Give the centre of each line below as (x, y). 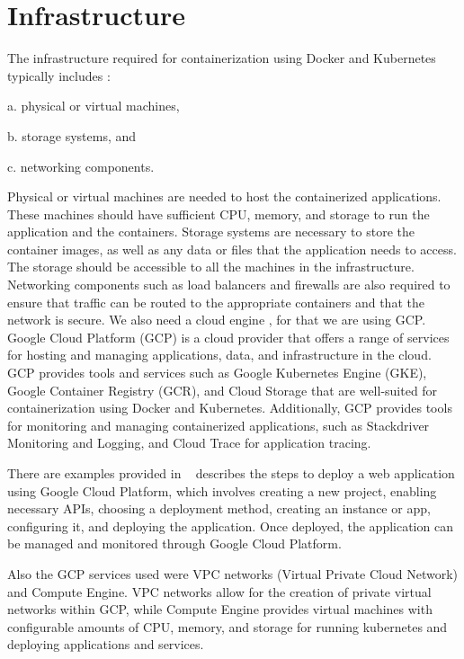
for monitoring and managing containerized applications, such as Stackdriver (219, 425)
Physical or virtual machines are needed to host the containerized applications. (224, 196)
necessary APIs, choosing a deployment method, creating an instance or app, (219, 508)
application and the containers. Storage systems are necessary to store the (211, 232)
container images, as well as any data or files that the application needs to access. (232, 249)
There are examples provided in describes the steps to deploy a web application (231, 473)
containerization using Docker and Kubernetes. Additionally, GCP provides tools (230, 408)
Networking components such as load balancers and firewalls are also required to (229, 285)
